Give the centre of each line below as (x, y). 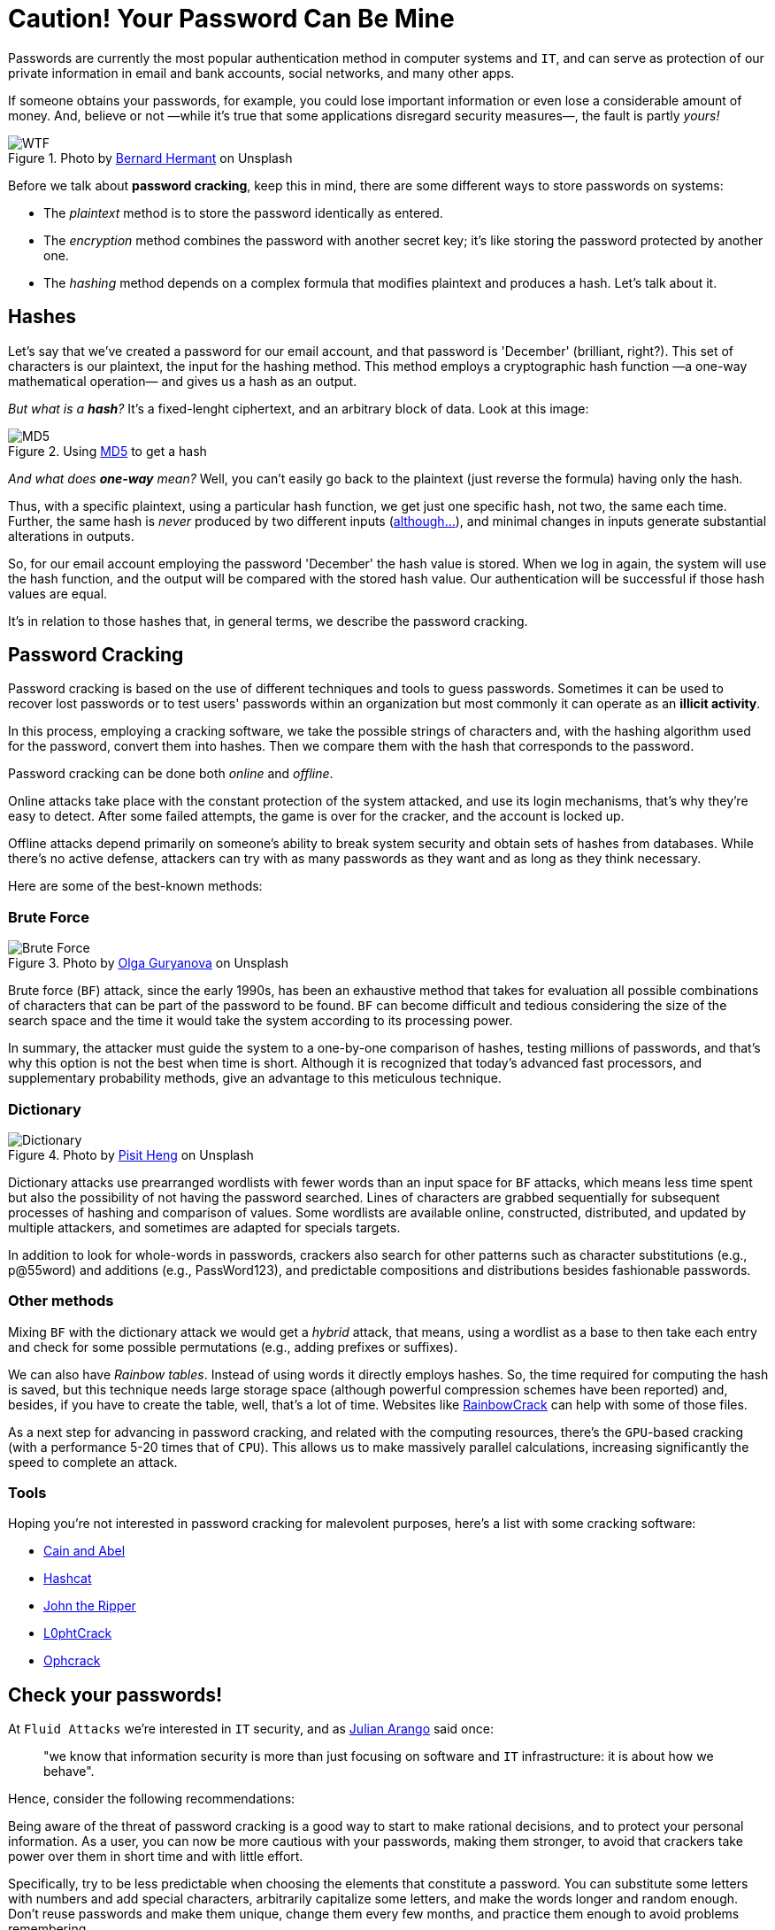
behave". (69, 1772)
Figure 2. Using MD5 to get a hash (107, 451)
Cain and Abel (84, 1551)
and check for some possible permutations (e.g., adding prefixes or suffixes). (233, 1347)
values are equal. (58, 593)
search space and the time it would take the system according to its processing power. (261, 1021)
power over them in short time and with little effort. (156, 1857)
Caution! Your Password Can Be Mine (231, 19)
